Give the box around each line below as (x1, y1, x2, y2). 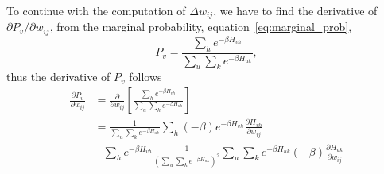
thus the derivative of (6, 68, 111, 85)
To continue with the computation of (6, 2, 186, 18)
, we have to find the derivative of (213, 2, 378, 18)
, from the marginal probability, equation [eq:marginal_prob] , (49, 18, 352, 35)
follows (129, 68, 162, 85)
